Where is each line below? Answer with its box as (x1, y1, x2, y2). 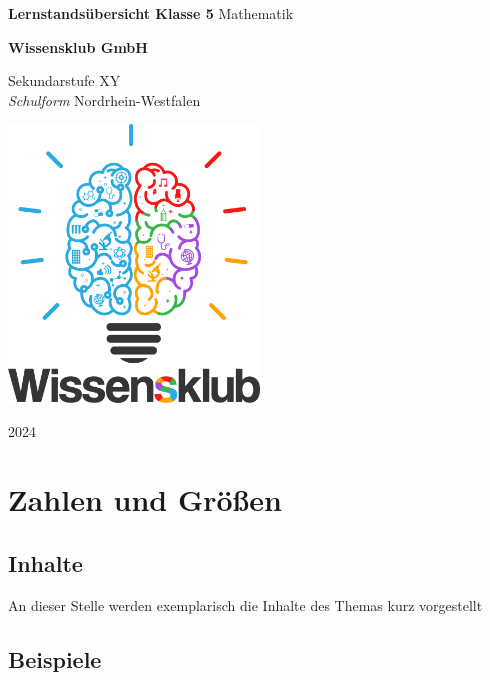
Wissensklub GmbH (8, 36, 148, 57)
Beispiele (8, 643, 102, 674)
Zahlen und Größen (8, 479, 282, 520)
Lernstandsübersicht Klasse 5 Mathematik (8, 3, 294, 23)
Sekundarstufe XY (8, 70, 121, 91)
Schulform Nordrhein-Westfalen (8, 89, 201, 110)
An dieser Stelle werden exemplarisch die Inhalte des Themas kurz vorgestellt (8, 594, 483, 615)
